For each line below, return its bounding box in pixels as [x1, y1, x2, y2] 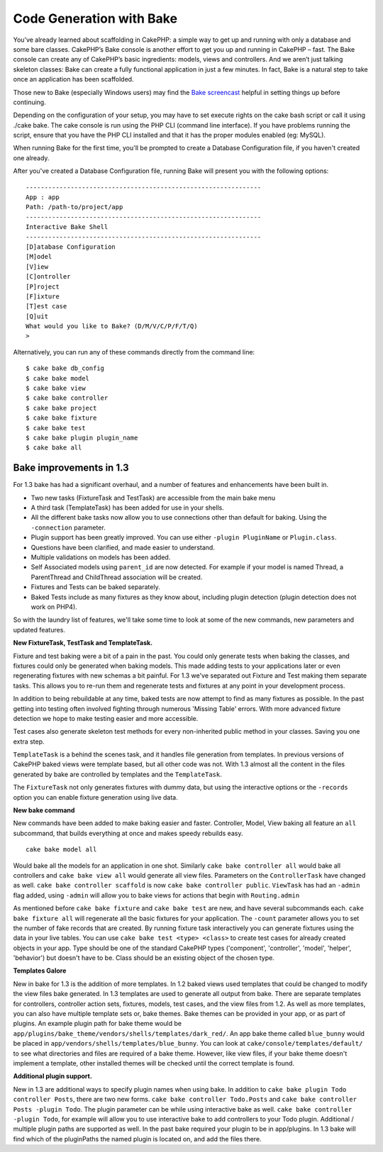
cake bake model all [26, 846, 97, 854]
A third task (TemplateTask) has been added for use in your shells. [30, 503, 225, 512]
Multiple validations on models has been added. [30, 553, 171, 561]
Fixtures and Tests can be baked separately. [30, 583, 160, 591]
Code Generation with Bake [13, 11, 177, 26]
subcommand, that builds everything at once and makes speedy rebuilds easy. [13, 829, 243, 837]
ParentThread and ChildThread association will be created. [30, 573, 203, 581]
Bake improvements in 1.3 [13, 462, 129, 474]
